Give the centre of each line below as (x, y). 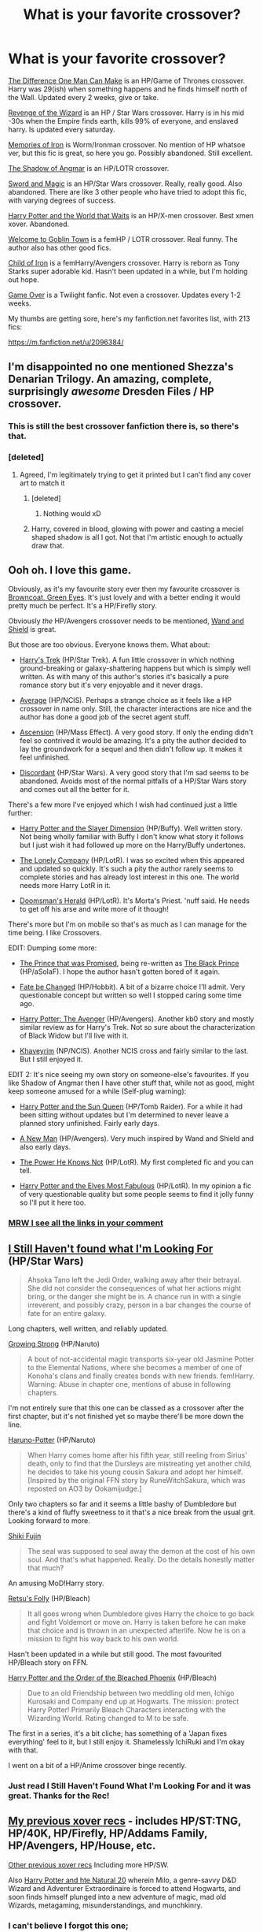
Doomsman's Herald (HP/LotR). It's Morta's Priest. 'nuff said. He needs (134, 901)
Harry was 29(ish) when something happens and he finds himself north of (128, 89)
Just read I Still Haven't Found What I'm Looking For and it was (130, 1786)
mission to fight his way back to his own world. (103, 1639)
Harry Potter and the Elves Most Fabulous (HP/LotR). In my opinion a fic (135, 1186)
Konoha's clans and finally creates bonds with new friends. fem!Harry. (141, 1376)
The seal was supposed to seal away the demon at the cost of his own (141, 1551)
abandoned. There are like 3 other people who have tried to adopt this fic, (128, 191)
